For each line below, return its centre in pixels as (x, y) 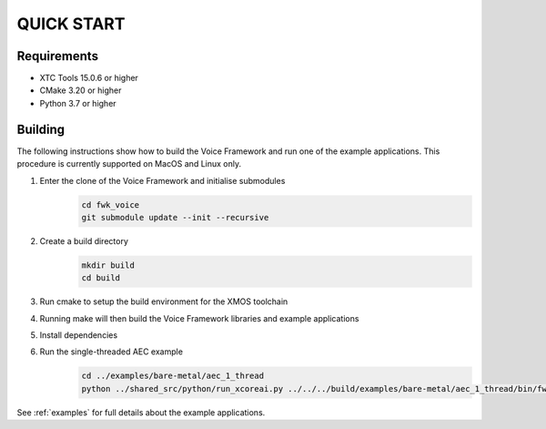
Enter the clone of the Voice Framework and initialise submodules (162, 180)
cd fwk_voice (111, 204)
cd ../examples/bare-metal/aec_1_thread (172, 376)
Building (41, 129)
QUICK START (71, 24)
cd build (101, 278)
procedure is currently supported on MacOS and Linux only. (129, 164)
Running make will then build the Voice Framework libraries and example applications (199, 318)
